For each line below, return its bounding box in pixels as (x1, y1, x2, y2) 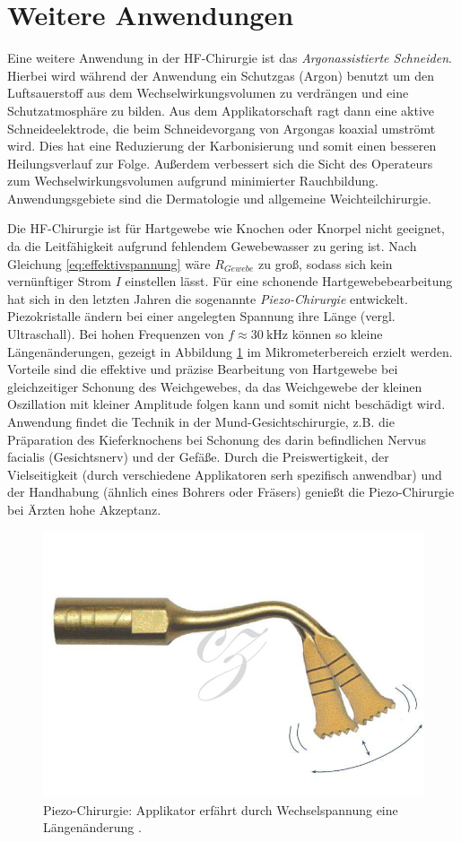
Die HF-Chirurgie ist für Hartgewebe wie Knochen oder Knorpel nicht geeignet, (7, 219, 445, 238)
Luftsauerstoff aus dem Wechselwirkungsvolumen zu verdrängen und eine (7, 83, 409, 102)
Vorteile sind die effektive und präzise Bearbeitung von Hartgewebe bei (7, 360, 398, 378)
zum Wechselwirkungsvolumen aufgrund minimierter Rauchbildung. (7, 171, 378, 190)
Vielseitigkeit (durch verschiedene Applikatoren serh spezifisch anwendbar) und (7, 464, 442, 483)
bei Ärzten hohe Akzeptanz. (7, 499, 161, 518)
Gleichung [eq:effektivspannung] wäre (7, 254, 211, 273)
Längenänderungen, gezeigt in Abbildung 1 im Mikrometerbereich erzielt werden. (7, 342, 453, 360)
